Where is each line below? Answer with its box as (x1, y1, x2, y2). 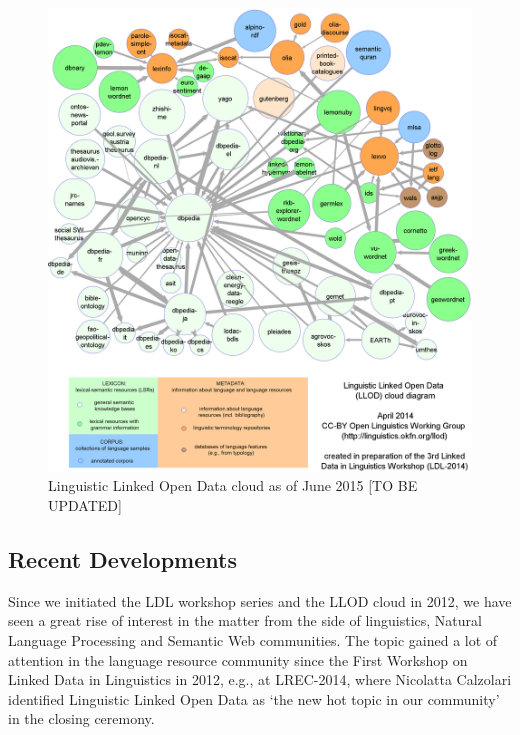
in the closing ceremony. (8, 708, 155, 729)
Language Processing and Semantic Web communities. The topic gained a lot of (8, 630, 498, 651)
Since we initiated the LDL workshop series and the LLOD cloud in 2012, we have (8, 590, 512, 611)
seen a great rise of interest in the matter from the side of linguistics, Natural (8, 610, 482, 631)
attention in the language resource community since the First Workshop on (8, 649, 468, 670)
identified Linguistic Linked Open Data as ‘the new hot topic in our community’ (8, 688, 500, 709)
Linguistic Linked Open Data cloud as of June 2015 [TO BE (48, 475, 418, 496)
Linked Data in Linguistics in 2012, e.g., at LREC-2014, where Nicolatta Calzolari (8, 669, 512, 690)
